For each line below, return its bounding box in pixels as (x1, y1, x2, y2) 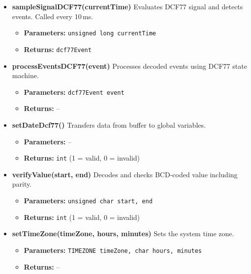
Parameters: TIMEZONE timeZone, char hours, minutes (24, 245, 202, 255)
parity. (12, 179, 32, 189)
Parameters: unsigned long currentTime (24, 27, 156, 38)
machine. (12, 70, 39, 81)
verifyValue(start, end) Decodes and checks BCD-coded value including (12, 169, 238, 179)
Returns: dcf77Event (24, 44, 92, 54)
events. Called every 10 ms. (12, 11, 94, 21)
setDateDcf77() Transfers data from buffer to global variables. (12, 119, 206, 130)
